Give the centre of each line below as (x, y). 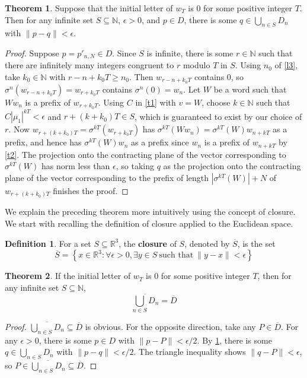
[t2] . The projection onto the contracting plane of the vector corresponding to (145, 154)
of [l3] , (286, 65)
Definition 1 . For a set (48, 243)
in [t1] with (156, 102)
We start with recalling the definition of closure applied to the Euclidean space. (149, 223)
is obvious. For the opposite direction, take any (170, 326)
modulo (196, 65)
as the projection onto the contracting (232, 166)
